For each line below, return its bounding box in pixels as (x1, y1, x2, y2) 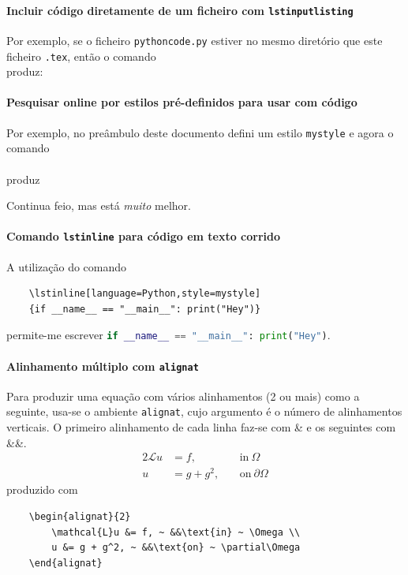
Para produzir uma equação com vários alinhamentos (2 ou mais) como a (6, 387, 360, 404)
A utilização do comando (6, 258, 127, 274)
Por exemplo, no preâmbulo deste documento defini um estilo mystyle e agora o (6, 124, 394, 140)
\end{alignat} (28, 557, 103, 569)
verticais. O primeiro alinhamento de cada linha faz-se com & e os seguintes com (6, 419, 396, 435)
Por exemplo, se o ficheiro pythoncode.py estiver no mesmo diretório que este (6, 32, 383, 48)
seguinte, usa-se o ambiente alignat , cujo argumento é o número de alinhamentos (6, 403, 402, 420)
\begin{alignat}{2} (28, 511, 131, 523)
